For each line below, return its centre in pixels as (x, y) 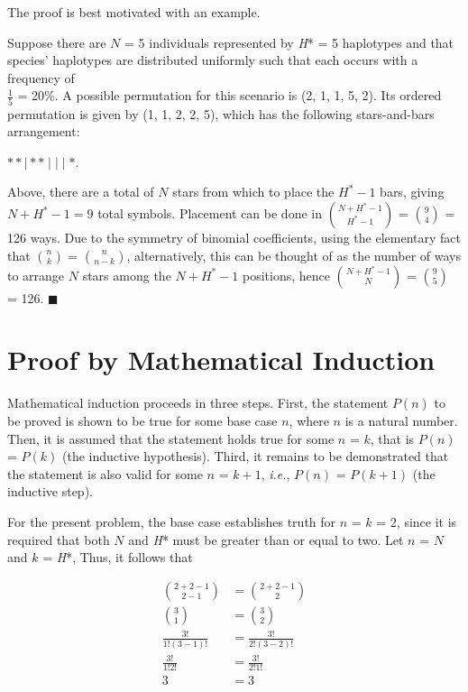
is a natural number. (401, 420)
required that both (59, 539)
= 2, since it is (417, 521)
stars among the (127, 275)
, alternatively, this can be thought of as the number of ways (294, 255)
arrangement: (44, 131)
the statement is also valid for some (105, 473)
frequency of (41, 77)
